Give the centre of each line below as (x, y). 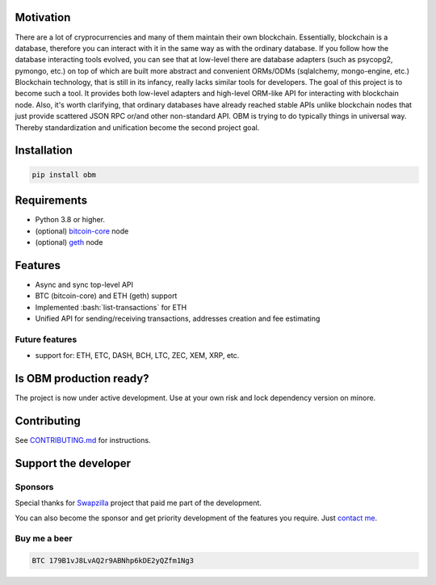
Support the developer (73, 463)
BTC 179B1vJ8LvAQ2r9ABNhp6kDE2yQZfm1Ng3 (113, 561)
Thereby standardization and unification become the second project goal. (137, 127)
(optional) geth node (69, 242)
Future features (46, 339)
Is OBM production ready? (82, 379)
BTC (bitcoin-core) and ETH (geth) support (106, 296)
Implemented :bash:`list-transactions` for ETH (111, 307)
